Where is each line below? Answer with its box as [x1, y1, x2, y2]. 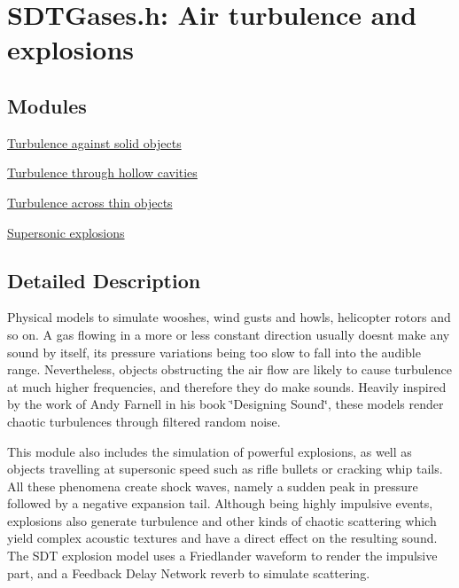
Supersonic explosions [7, 223, 125, 241]
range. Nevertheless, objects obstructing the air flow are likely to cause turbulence [7, 360, 452, 379]
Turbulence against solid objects [7, 133, 182, 152]
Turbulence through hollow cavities [7, 163, 198, 182]
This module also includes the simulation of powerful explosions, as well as [7, 442, 412, 460]
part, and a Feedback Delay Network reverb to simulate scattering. [7, 563, 370, 582]
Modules [7, 91, 87, 119]
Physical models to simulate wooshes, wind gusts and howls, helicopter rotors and [7, 308, 451, 326]
